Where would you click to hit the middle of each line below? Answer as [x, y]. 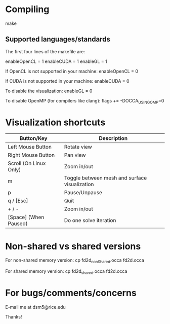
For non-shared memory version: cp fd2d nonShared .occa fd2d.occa [75, 261]
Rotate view [78, 147]
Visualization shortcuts [55, 122]
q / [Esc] [18, 201]
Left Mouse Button [30, 147]
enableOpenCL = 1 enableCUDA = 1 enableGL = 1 [56, 61]
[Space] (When [26, 218]
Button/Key [33, 138]
